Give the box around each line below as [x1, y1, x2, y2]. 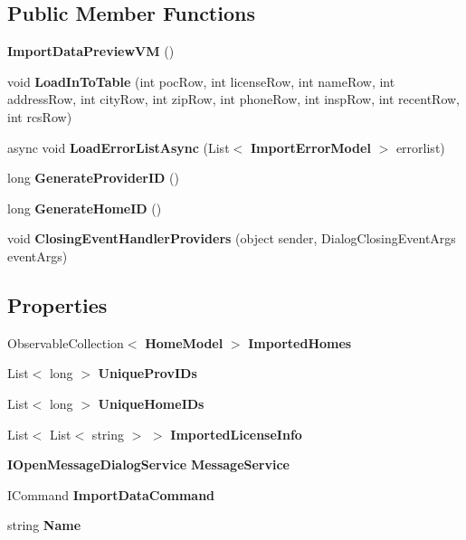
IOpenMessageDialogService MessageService [7, 455, 290, 474]
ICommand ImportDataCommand [7, 485, 215, 504]
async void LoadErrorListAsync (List [7, 137, 230, 156]
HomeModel [145, 333, 223, 352]
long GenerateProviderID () [7, 168, 179, 187]
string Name [7, 516, 81, 535]
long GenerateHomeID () [7, 198, 162, 217]
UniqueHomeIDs [98, 393, 204, 412]
